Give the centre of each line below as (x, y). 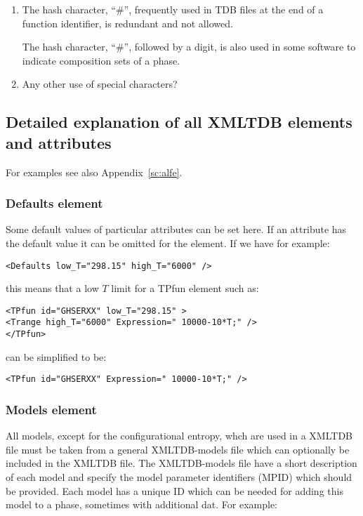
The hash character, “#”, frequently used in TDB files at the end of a (173, 9)
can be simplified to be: (56, 356)
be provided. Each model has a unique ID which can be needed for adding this (174, 490)
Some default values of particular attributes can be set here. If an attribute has (176, 229)
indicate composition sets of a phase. (101, 60)
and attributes (59, 142)
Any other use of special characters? (100, 84)
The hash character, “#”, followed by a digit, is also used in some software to (189, 47)
